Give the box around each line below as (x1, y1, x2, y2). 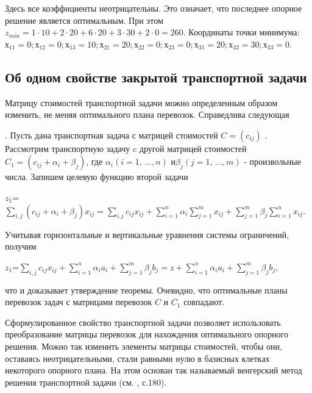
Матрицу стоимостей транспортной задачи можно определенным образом (5, 96, 278, 109)
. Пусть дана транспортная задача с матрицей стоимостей (5, 128, 218, 141)
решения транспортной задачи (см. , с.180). (5, 375, 167, 388)
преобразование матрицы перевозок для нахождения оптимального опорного (5, 328, 288, 341)
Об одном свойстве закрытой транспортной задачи (5, 67, 307, 86)
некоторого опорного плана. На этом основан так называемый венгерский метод (5, 364, 302, 377)
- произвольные (244, 155, 301, 168)
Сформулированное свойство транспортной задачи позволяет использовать (5, 315, 281, 328)
